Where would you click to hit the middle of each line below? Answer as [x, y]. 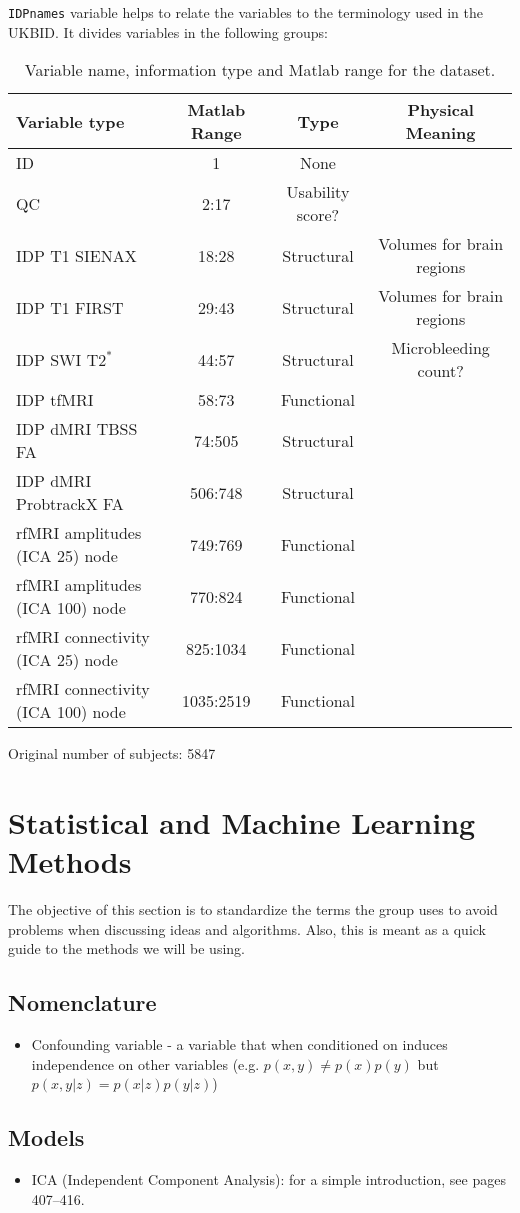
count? [440, 371]
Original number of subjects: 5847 [112, 753]
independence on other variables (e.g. [145, 1063]
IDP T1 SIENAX [76, 255]
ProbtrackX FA [70, 504]
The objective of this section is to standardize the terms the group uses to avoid [253, 909]
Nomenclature [82, 1002]
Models [46, 1137]
